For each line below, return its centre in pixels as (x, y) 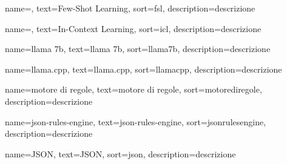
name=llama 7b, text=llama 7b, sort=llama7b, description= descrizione (138, 49)
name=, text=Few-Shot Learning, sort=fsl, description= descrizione (130, 8)
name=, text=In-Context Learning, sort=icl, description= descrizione (133, 28)
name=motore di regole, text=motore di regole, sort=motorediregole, (133, 89)
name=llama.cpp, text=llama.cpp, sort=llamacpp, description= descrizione (143, 69)
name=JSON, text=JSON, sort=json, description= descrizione (120, 153)
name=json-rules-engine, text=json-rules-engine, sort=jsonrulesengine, (136, 121)
